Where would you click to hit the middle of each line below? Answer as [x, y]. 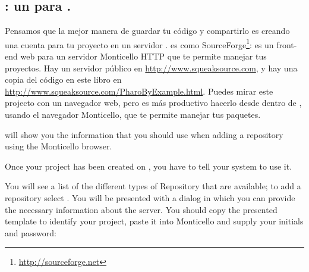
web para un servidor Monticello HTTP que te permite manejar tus [144, 56]
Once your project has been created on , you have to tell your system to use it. [149, 166]
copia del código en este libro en [63, 79]
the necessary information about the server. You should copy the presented [141, 209]
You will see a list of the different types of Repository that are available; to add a [153, 186]
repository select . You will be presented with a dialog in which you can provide [150, 197]
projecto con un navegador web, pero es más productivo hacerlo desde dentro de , [153, 103]
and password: [31, 232]
